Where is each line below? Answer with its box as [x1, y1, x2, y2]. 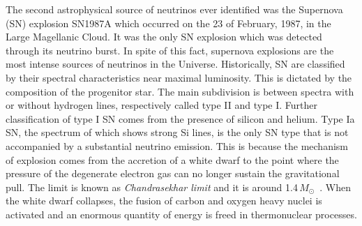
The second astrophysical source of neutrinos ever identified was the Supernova [6, 2, 343, 16]
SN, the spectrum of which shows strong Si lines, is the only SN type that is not [6, 125, 349, 140]
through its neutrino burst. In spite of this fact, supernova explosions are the [6, 43, 334, 57]
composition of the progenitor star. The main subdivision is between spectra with [6, 84, 354, 98]
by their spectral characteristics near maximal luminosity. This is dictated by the [6, 70, 352, 84]
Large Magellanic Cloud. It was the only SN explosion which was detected [6, 29, 322, 44]
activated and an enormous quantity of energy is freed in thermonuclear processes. [6, 206, 357, 221]
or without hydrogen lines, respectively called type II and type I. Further [6, 98, 318, 112]
